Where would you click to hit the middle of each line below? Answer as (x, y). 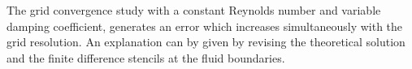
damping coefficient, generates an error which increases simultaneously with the (205, 26)
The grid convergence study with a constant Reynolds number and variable (194, 10)
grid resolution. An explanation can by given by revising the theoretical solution (206, 42)
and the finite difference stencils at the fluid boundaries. (146, 57)
